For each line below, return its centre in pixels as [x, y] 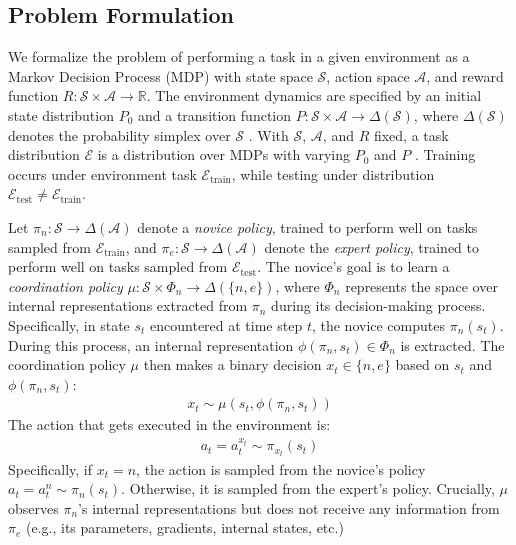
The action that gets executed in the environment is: [169, 424]
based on [422, 364]
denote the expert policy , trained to [372, 246]
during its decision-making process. [378, 305]
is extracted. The [452, 344]
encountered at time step [226, 324]
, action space [368, 75]
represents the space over [421, 285]
